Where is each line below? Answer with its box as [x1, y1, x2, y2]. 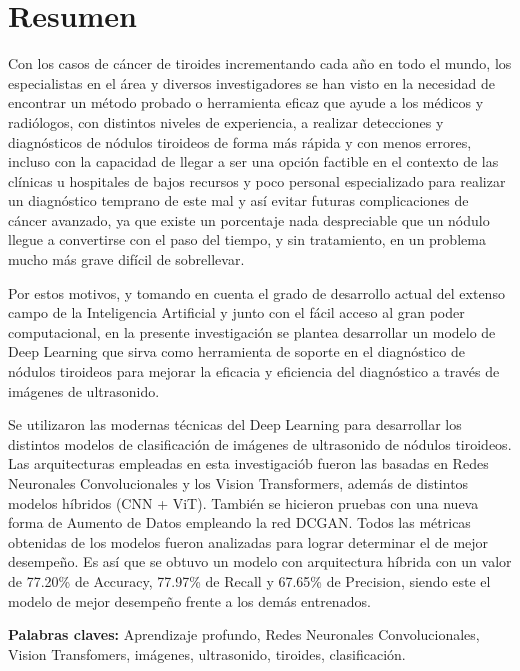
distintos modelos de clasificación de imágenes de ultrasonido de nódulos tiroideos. [8, 433, 512, 454]
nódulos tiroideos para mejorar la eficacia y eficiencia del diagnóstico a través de [8, 361, 500, 382]
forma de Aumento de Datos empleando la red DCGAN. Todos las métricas [8, 512, 471, 533]
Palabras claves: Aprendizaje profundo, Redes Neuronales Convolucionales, [8, 624, 480, 645]
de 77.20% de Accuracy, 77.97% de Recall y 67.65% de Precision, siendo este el [8, 570, 491, 591]
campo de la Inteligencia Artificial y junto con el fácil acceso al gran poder [8, 302, 465, 323]
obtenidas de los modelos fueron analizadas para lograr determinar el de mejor [8, 531, 489, 552]
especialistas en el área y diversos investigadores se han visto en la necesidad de [8, 72, 495, 93]
